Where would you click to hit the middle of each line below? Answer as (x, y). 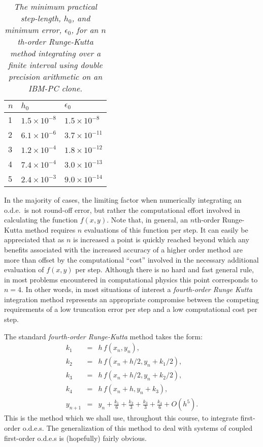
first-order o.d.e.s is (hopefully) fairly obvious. (75, 438)
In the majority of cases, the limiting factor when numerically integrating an (123, 199)
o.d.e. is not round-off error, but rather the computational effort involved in (122, 210)
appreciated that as (34, 240)
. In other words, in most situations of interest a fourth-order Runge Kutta (137, 289)
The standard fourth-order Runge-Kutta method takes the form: (103, 336)
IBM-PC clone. (55, 88)
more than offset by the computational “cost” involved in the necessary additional (131, 259)
